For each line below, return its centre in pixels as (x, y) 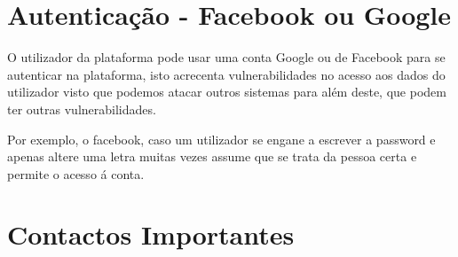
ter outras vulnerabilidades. (82, 109)
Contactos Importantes (151, 234)
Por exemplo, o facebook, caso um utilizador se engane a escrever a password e (221, 139)
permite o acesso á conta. (76, 173)
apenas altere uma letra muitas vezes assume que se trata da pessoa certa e (212, 156)
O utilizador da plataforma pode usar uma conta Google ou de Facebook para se (226, 57)
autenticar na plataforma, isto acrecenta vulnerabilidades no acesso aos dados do (226, 74)
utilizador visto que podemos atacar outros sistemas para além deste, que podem (227, 92)
